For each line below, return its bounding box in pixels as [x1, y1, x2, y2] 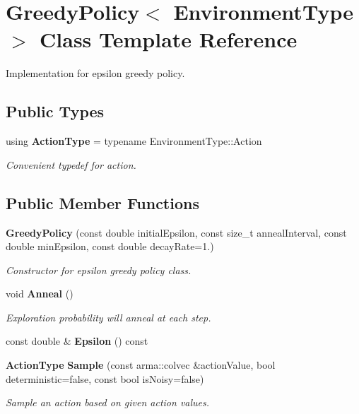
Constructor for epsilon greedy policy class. [6, 262, 192, 277]
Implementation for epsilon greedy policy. [6, 66, 185, 81]
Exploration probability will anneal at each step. [6, 309, 211, 324]
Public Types [6, 100, 105, 122]
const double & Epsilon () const [6, 333, 148, 348]
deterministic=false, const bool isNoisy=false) [6, 371, 204, 386]
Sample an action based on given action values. [6, 395, 210, 410]
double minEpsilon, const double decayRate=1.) [6, 239, 214, 254]
